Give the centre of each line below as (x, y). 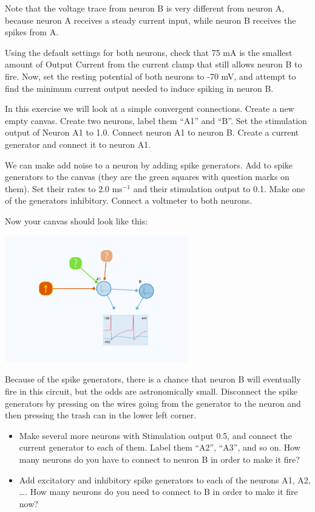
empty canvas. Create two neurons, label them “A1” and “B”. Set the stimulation (156, 120)
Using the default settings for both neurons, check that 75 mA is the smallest (149, 52)
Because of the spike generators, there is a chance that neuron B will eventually (153, 379)
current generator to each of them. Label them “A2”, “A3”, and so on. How (160, 447)
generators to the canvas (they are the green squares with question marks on (147, 177)
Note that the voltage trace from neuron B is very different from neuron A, (145, 8)
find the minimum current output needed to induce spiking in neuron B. (139, 88)
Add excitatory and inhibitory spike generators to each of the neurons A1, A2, (165, 479)
